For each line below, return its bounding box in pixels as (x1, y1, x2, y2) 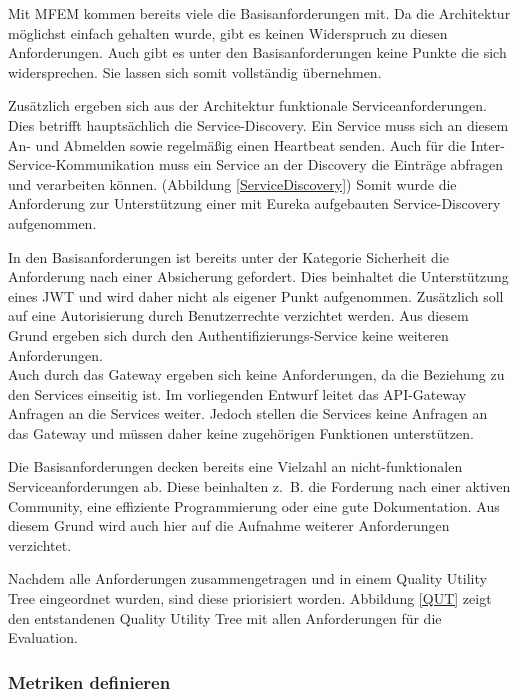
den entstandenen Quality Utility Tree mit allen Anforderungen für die (8, 607, 442, 628)
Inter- (470, 134, 505, 155)
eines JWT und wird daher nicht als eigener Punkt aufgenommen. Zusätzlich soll (8, 285, 504, 306)
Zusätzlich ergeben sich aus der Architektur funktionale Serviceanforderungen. (8, 95, 487, 116)
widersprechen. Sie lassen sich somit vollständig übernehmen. (8, 61, 382, 82)
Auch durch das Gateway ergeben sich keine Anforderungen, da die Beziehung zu (8, 364, 505, 385)
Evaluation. (8, 627, 78, 648)
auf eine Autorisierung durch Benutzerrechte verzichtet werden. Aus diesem (8, 305, 469, 326)
